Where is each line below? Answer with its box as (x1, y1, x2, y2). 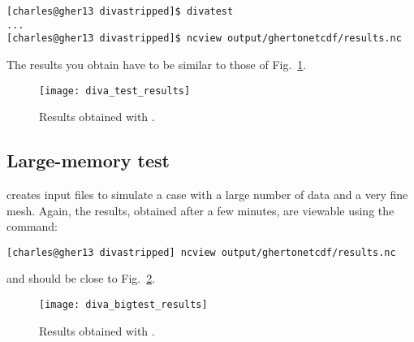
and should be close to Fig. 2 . (6, 270, 156, 287)
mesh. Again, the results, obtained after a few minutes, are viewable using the (6, 201, 395, 219)
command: (6, 218, 58, 235)
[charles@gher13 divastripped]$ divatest (6, 6, 234, 17)
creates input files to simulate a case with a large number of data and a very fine (6, 186, 408, 203)
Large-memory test (6, 148, 170, 173)
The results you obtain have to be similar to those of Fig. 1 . (6, 55, 307, 72)
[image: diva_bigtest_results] (39, 299, 208, 311)
